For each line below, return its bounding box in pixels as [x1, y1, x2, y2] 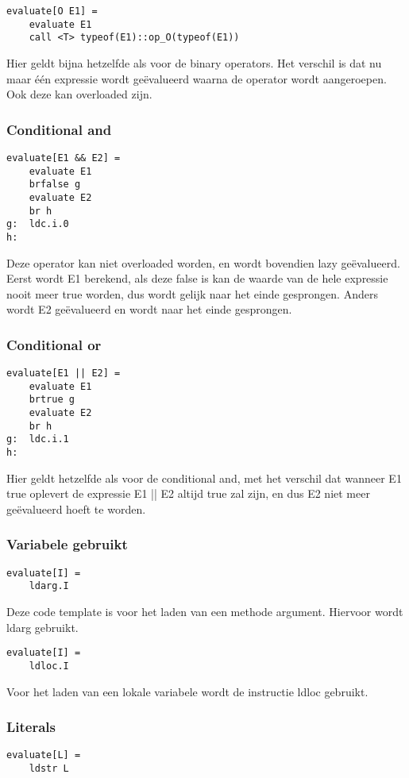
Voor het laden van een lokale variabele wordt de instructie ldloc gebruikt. [6, 683, 368, 699]
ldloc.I [29, 660, 69, 672]
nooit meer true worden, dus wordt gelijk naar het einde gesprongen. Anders [6, 285, 378, 302]
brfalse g [29, 179, 81, 191]
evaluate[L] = [6, 749, 81, 761]
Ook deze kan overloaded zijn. [6, 86, 152, 102]
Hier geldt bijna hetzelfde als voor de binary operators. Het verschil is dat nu [6, 54, 382, 71]
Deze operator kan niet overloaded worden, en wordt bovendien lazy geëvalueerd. [6, 254, 400, 271]
